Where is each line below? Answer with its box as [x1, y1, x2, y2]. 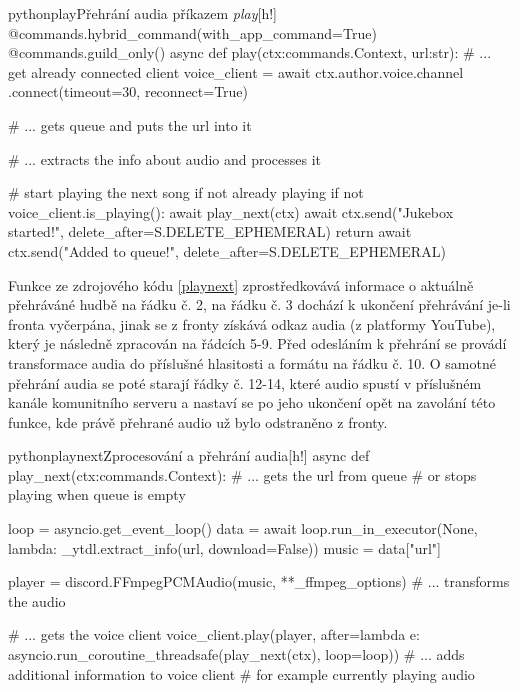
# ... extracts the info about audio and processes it [8, 148, 322, 169]
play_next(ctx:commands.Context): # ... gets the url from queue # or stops [8, 464, 477, 485]
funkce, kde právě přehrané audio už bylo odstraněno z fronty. [8, 411, 388, 432]
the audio [8, 590, 66, 611]
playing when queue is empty [8, 484, 186, 505]
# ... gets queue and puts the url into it [8, 114, 252, 135]
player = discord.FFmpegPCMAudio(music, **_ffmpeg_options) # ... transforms [8, 571, 510, 592]
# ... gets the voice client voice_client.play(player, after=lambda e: [8, 624, 420, 645]
